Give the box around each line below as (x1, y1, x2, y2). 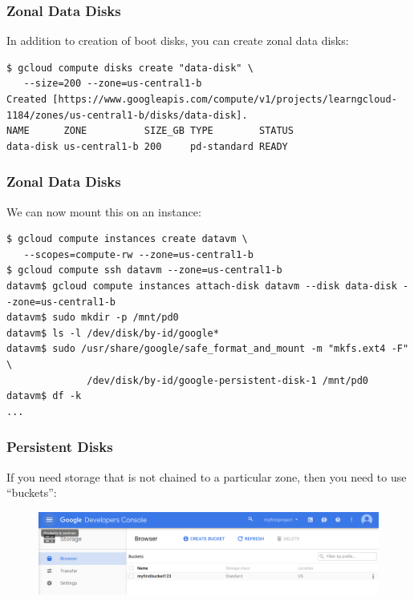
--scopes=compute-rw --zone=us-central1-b (23, 248, 254, 260)
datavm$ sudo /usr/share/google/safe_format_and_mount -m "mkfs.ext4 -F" (6, 343, 409, 355)
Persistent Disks (6, 437, 113, 457)
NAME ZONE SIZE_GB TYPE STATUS (6, 125, 294, 137)
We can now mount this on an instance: (6, 203, 201, 220)
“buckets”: (6, 484, 57, 501)
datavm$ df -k (6, 390, 82, 402)
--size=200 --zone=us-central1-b (23, 78, 202, 90)
